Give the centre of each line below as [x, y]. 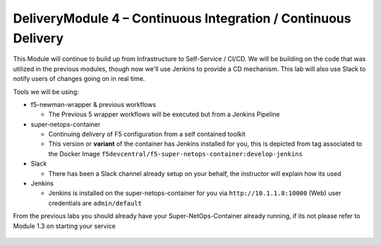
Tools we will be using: [46, 92]
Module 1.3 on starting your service [65, 226]
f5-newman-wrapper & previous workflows [93, 104]
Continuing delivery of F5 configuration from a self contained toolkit [147, 134]
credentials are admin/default [95, 203]
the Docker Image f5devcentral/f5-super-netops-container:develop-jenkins [175, 153]
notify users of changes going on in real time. [79, 79]
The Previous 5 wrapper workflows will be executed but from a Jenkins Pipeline [164, 114]
